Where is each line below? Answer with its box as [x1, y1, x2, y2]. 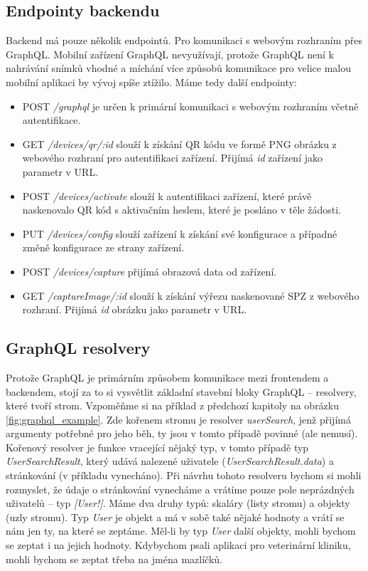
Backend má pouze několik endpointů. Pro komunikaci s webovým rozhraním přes [6, 33, 362, 48]
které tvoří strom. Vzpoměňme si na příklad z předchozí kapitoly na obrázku [6, 398, 340, 413]
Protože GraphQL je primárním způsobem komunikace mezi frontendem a [6, 370, 329, 384]
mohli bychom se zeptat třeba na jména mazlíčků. [6, 551, 222, 566]
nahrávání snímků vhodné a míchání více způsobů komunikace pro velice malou [6, 61, 351, 75]
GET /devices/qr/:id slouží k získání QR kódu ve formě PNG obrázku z [22, 136, 337, 151]
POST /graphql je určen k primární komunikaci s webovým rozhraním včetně [22, 98, 359, 113]
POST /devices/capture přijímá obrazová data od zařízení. [22, 263, 277, 278]
